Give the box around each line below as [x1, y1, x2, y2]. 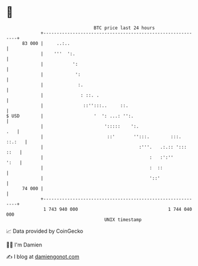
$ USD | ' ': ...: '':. [6, 113, 134, 119]
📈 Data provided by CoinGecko [6, 227, 84, 235]
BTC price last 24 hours [94, 25, 155, 31]
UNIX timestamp [104, 216, 142, 223]
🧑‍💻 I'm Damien [6, 241, 43, 248]
